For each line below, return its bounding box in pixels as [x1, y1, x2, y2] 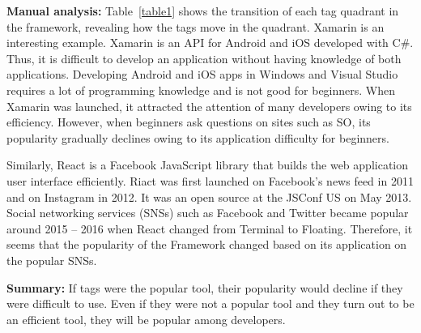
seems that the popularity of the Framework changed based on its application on [6, 236, 407, 253]
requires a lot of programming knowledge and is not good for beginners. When [6, 81, 396, 98]
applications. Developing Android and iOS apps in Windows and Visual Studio [6, 66, 398, 83]
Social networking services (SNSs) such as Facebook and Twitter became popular [6, 204, 409, 221]
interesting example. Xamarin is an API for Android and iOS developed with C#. [6, 34, 414, 51]
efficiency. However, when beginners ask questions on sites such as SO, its [6, 113, 371, 130]
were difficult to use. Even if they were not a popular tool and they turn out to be [6, 295, 415, 312]
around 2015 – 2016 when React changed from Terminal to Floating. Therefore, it [6, 220, 413, 237]
